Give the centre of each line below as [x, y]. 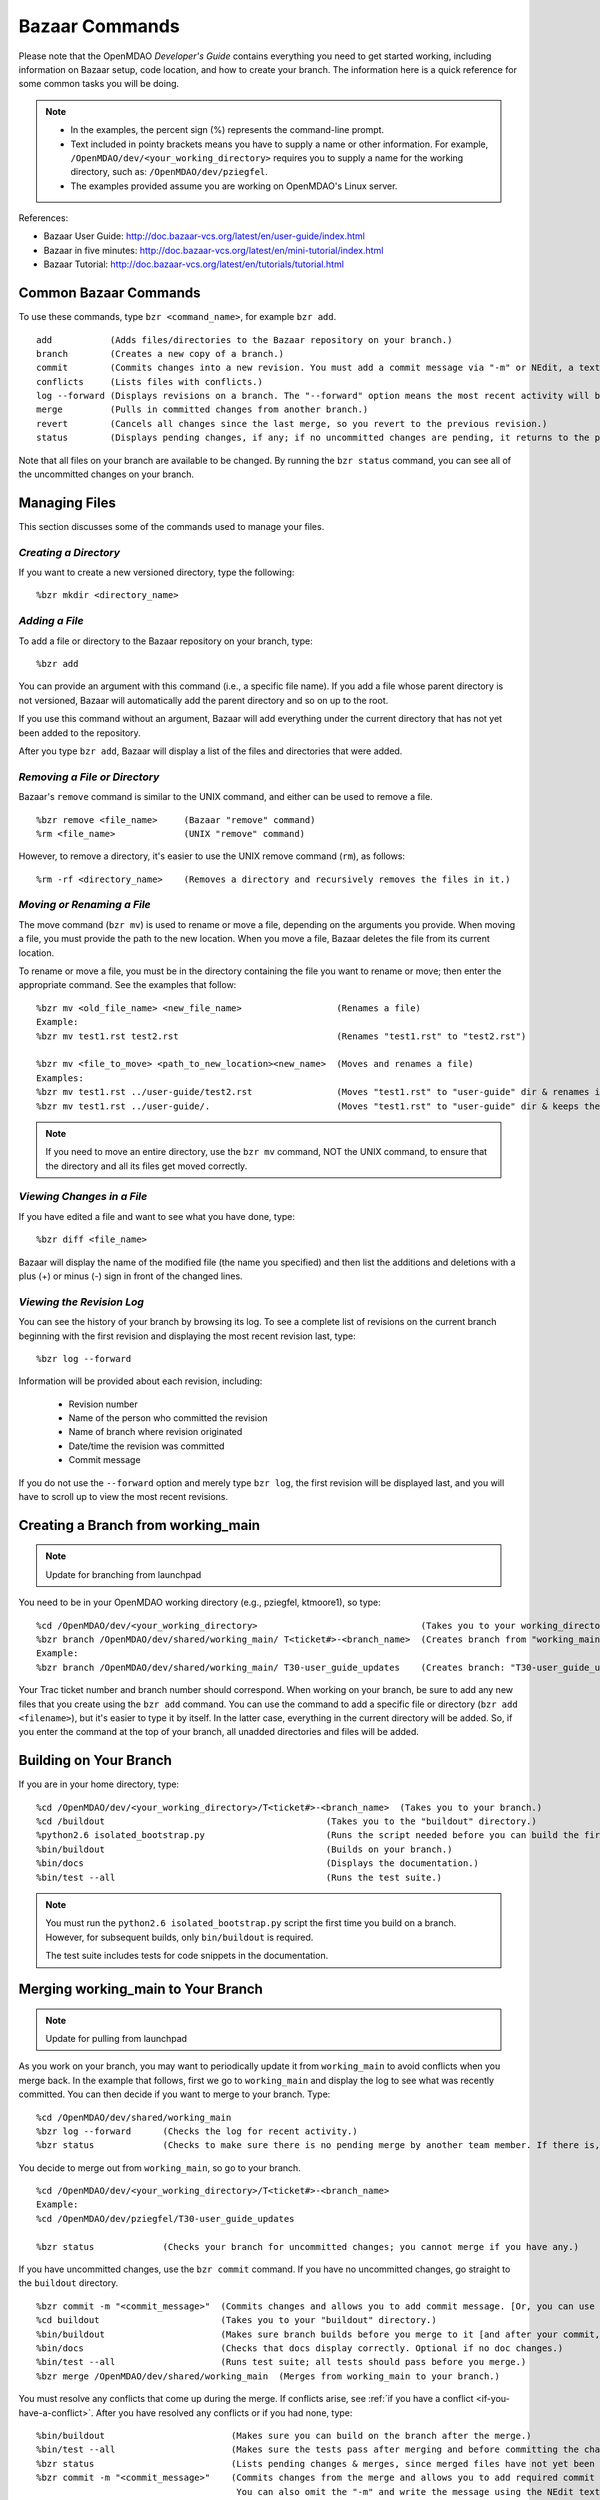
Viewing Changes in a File [83, 1197]
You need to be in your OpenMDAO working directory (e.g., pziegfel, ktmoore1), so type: [200, 1602]
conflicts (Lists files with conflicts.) [150, 381]
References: [43, 218]
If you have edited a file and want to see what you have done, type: [156, 1216]
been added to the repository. [80, 732]
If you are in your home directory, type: [99, 1784]
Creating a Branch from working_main [139, 1525]
